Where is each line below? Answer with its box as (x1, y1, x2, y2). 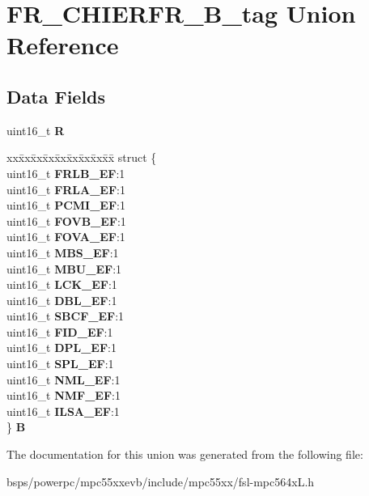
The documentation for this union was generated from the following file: (6, 446, 363, 463)
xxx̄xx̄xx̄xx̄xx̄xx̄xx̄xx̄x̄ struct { (6, 149, 157, 166)
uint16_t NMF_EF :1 (6, 387, 121, 404)
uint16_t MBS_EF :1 (6, 244, 119, 261)
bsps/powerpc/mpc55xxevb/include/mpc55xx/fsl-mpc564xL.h (6, 473, 315, 490)
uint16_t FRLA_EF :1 (6, 180, 125, 197)
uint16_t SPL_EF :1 (6, 355, 114, 372)
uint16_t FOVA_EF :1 (6, 228, 125, 245)
